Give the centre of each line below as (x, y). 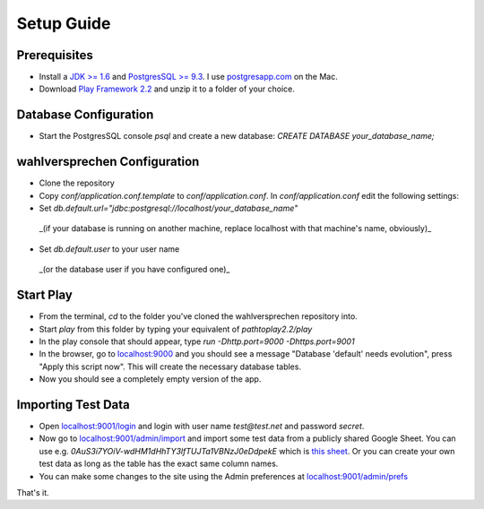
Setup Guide (64, 23)
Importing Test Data (73, 405)
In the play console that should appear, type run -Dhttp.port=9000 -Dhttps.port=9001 (197, 341)
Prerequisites (55, 55)
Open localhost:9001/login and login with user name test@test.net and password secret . (202, 426)
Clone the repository (77, 183)
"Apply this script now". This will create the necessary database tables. (170, 367)
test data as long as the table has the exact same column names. (159, 464)
